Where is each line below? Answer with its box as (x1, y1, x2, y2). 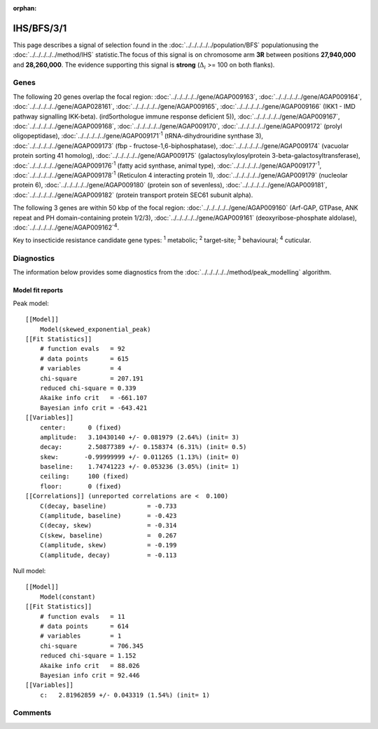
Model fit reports (13, 286, 63, 295)
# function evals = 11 (39, 613, 125, 620)
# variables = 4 (39, 365, 122, 373)
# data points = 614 (39, 622, 129, 630)
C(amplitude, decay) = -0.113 (39, 551, 177, 559)
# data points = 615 (39, 354, 129, 363)
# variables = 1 (39, 632, 122, 640)
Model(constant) (39, 593, 96, 601)
